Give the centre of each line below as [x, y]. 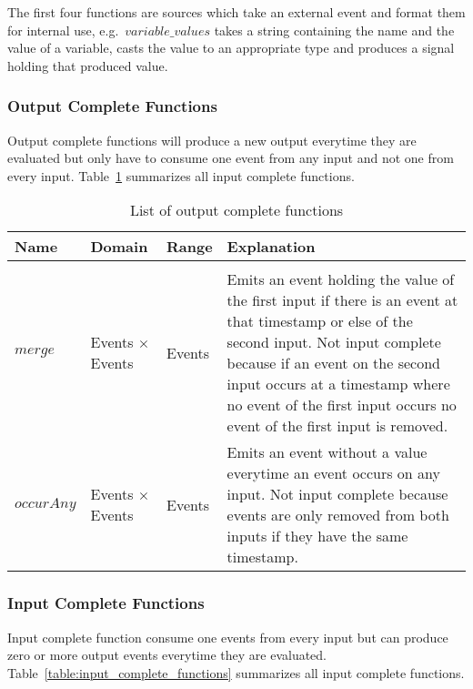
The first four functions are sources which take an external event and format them [236, 12]
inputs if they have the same [317, 536]
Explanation [271, 247]
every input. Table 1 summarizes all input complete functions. [181, 175]
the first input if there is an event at [342, 300]
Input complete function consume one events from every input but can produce [228, 637]
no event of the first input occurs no [342, 405]
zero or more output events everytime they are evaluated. [167, 655]
